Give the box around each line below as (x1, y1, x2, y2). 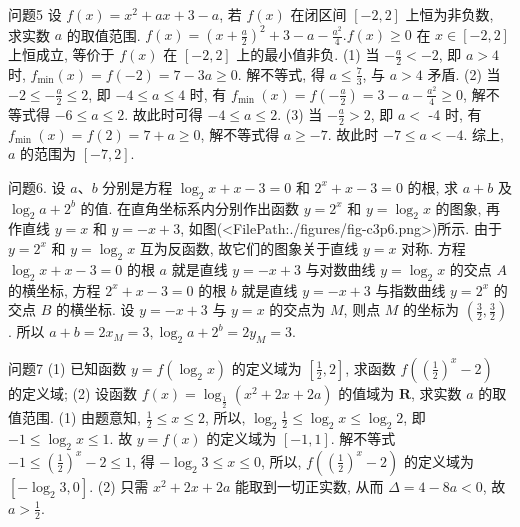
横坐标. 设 (69, 299, 135, 320)
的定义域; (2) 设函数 (8, 382, 138, 403)
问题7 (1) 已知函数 (8, 357, 127, 378)
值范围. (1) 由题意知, (8, 407, 141, 428)
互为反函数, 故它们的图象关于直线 (139, 237, 359, 258)
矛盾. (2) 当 (427, 63, 501, 84)
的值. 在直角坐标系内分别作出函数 (80, 197, 300, 218)
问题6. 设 (8, 176, 66, 197)
